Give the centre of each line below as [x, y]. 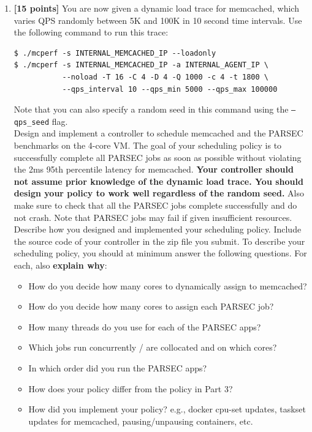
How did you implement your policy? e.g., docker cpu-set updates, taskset [167, 409]
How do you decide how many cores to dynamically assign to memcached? [168, 285]
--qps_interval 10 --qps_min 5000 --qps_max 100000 [170, 89]
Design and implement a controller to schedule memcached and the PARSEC [158, 133]
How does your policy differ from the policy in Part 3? [131, 388]
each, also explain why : [60, 265]
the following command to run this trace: [91, 32]
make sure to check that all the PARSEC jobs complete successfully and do [155, 205]
